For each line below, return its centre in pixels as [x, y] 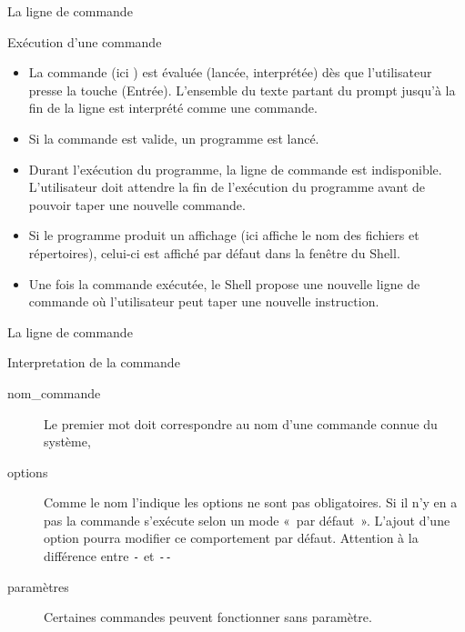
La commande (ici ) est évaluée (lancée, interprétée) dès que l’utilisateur [230, 72]
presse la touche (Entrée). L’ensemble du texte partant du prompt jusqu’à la [242, 90]
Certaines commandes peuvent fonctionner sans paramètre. [208, 617]
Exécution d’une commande [85, 41]
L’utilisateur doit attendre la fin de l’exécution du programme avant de [227, 187]
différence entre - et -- [108, 556]
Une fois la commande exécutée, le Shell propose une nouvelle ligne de [224, 283]
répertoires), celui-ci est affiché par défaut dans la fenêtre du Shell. [214, 252]
